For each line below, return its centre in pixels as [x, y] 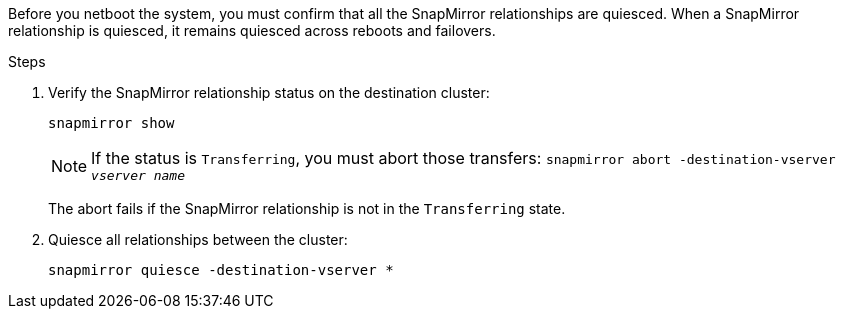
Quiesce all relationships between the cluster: [198, 239]
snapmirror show [111, 123]
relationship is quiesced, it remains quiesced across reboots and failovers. [252, 30]
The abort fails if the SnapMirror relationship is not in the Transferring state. [307, 208]
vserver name [138, 175]
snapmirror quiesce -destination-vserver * [221, 270]
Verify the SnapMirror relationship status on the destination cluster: [269, 92]
